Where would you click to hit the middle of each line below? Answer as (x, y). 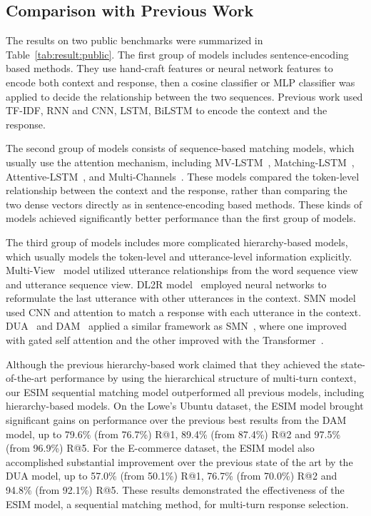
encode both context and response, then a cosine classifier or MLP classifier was (181, 82)
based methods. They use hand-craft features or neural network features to (169, 68)
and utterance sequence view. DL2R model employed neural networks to (166, 284)
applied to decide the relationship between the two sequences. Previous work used (184, 96)
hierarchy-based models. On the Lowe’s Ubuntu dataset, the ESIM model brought (185, 406)
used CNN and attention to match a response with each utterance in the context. (184, 312)
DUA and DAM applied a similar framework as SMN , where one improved (176, 326)
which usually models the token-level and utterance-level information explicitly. (179, 256)
